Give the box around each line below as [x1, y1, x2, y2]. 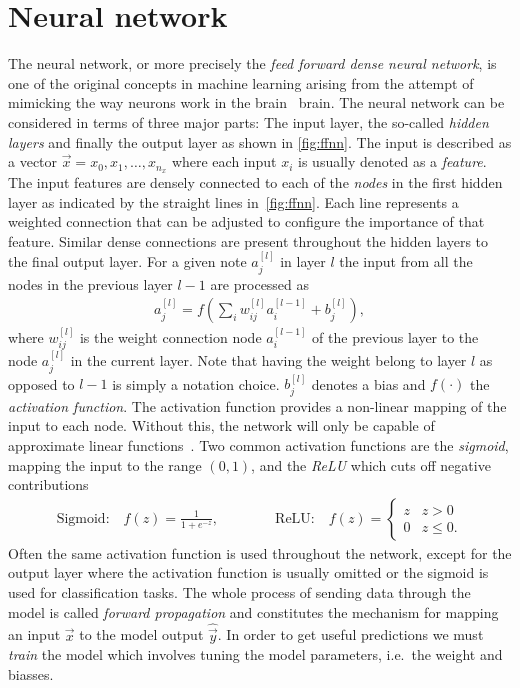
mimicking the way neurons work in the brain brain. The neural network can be [8, 92, 505, 113]
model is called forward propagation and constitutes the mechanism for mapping [8, 601, 499, 622]
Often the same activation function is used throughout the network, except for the [8, 542, 512, 563]
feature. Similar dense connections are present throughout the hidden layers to [8, 230, 489, 251]
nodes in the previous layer [8, 273, 173, 294]
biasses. [8, 663, 54, 684]
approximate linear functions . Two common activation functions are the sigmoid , [8, 435, 509, 456]
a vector [8, 151, 58, 172]
